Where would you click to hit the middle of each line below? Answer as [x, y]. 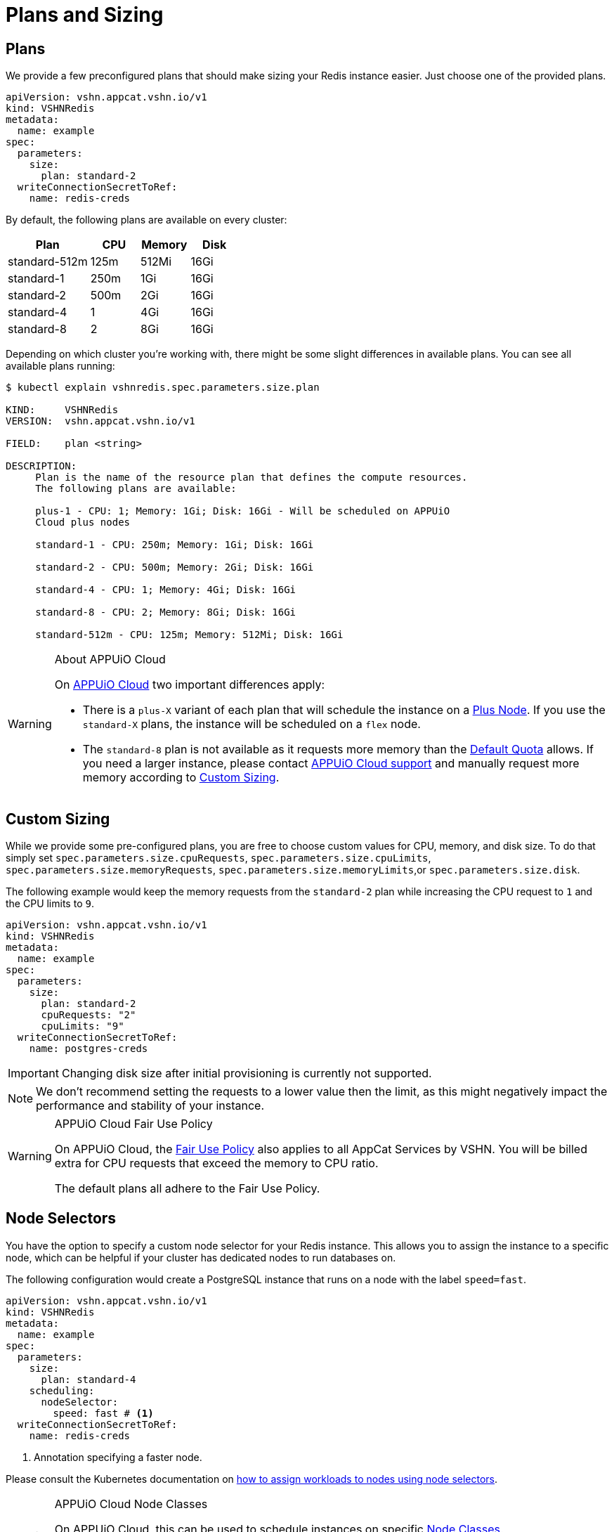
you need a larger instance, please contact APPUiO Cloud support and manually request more [331, 764]
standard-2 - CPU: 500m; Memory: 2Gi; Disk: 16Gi [175, 567]
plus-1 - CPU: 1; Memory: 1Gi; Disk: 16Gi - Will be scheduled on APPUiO [243, 511]
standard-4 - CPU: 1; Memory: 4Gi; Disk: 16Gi [166, 590]
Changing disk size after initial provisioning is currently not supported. [247, 1073]
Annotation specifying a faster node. [118, 1457]
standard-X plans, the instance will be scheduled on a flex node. [252, 724]
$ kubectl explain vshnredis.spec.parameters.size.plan [163, 388]
